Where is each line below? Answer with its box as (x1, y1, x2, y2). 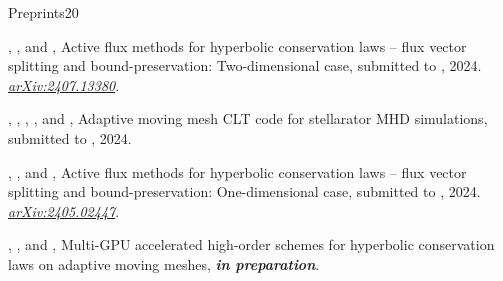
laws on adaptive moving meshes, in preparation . (8, 253, 320, 274)
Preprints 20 (8, 2, 79, 22)
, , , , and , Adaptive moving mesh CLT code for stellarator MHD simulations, (8, 108, 488, 129)
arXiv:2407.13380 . (8, 74, 120, 95)
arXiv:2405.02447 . (8, 200, 120, 221)
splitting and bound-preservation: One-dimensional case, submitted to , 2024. (8, 181, 481, 202)
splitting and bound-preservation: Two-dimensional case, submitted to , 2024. (8, 55, 482, 76)
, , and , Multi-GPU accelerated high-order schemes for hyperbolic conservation (8, 234, 495, 255)
